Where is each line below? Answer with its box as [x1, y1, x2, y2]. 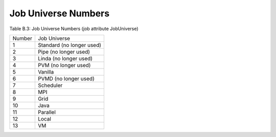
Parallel [37, 108, 56, 116]
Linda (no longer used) [37, 55, 93, 62]
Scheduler [37, 82, 63, 89]
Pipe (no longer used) [37, 48, 90, 55]
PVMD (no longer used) [37, 75, 95, 82]
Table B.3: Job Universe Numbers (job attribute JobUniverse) [9, 26, 139, 32]
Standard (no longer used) [37, 41, 102, 49]
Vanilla [37, 68, 54, 75]
